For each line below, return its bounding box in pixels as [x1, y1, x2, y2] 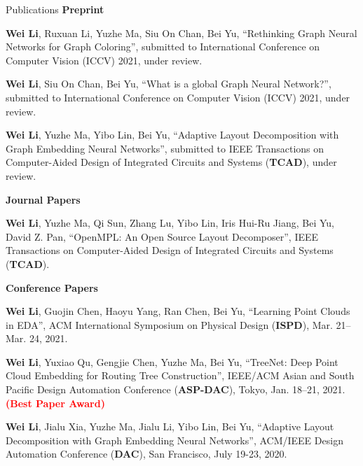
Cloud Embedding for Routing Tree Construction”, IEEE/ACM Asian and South [6, 368, 355, 383]
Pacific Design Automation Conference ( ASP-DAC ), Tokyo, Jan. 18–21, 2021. [6, 382, 345, 397]
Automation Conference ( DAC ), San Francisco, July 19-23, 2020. [6, 446, 287, 461]
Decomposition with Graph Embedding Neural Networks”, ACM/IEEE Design [6, 432, 343, 447]
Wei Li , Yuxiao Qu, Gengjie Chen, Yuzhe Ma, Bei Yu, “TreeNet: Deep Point [6, 354, 338, 369]
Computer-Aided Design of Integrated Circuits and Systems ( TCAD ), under [6, 155, 337, 169]
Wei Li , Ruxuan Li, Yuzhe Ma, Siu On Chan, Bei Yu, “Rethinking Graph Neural [6, 25, 357, 40]
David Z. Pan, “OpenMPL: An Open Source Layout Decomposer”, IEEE [6, 229, 319, 243]
